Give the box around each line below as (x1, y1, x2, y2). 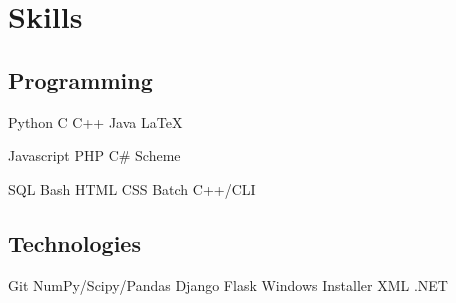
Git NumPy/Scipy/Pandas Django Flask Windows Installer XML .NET (8, 274, 448, 295)
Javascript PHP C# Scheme (8, 145, 181, 166)
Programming (8, 64, 153, 95)
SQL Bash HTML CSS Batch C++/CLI (8, 178, 256, 199)
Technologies (8, 227, 141, 258)
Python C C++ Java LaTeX (8, 111, 183, 132)
